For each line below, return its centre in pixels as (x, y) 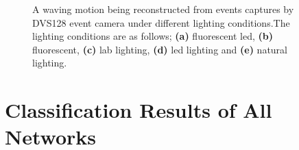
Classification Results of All (139, 110)
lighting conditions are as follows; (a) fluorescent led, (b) (153, 36)
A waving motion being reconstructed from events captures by (163, 9)
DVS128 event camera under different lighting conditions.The (161, 22)
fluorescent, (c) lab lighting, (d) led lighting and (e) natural (160, 49)
